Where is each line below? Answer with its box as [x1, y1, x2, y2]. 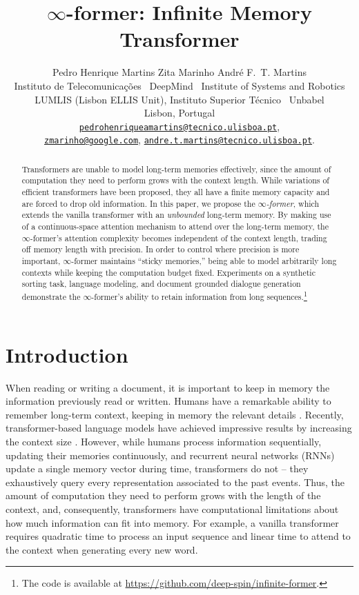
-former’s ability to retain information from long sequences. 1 [91, 289, 307, 302]
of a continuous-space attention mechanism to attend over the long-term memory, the [21, 221, 329, 232]
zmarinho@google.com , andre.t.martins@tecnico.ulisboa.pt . [44, 132, 315, 147]
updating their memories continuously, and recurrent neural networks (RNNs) [6, 447, 335, 462]
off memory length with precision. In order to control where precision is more [21, 243, 300, 255]
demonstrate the [21, 290, 81, 302]
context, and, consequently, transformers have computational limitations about [6, 501, 339, 516]
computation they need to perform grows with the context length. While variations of [21, 174, 329, 186]
